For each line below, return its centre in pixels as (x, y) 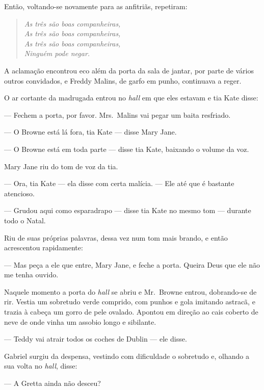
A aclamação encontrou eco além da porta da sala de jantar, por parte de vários (129, 70)
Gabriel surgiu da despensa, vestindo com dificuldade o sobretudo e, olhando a (127, 356)
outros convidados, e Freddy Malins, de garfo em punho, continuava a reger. (123, 80)
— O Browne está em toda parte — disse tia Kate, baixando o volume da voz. (127, 149)
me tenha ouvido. (31, 275)
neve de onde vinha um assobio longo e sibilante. (80, 321)
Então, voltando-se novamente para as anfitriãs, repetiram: (96, 6)
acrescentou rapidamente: (44, 248)
